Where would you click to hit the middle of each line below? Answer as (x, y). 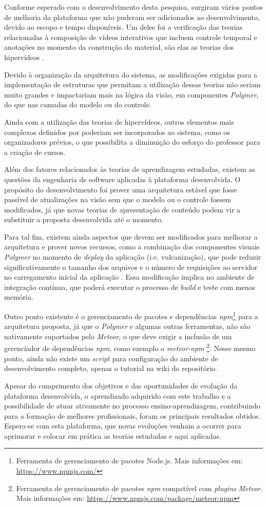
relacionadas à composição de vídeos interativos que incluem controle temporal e (131, 37)
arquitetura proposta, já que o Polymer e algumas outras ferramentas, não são (127, 326)
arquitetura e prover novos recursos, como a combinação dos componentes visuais (132, 247)
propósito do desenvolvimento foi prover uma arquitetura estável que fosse (121, 189)
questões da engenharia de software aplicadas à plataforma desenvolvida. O (122, 179)
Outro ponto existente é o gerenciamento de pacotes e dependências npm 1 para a (131, 315)
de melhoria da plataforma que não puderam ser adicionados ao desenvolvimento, (132, 17)
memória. (19, 297)
